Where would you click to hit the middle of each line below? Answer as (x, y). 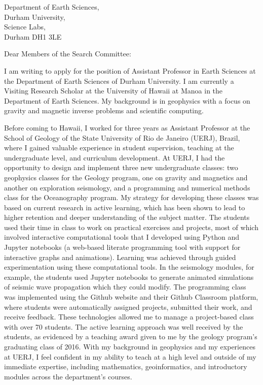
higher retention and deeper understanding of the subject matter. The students (127, 217)
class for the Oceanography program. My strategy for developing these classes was (131, 197)
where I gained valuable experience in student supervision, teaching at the (119, 148)
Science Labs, (25, 27)
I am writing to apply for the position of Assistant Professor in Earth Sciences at (130, 70)
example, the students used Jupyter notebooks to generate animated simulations (129, 277)
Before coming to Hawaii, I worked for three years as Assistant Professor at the (127, 127)
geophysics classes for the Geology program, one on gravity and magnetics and (126, 177)
